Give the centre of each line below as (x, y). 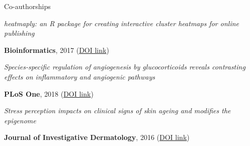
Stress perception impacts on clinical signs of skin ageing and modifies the (117, 111)
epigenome (20, 120)
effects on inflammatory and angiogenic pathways (80, 76)
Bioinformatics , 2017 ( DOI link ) (57, 50)
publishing (19, 33)
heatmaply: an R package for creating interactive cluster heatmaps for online (121, 23)
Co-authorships (27, 6)
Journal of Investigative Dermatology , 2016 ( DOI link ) (97, 137)
